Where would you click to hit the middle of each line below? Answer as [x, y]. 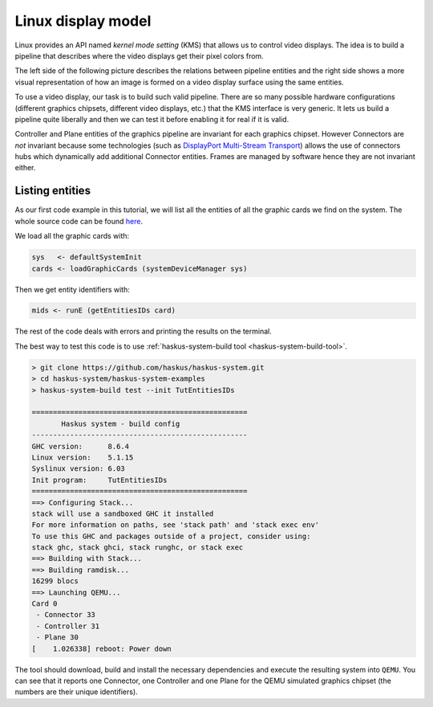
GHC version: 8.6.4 [81, 446]
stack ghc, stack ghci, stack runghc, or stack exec [138, 548]
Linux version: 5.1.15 [83, 457]
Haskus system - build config [121, 423]
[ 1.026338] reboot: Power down [101, 648]
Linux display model [83, 21]
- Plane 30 [58, 638]
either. [25, 168]
